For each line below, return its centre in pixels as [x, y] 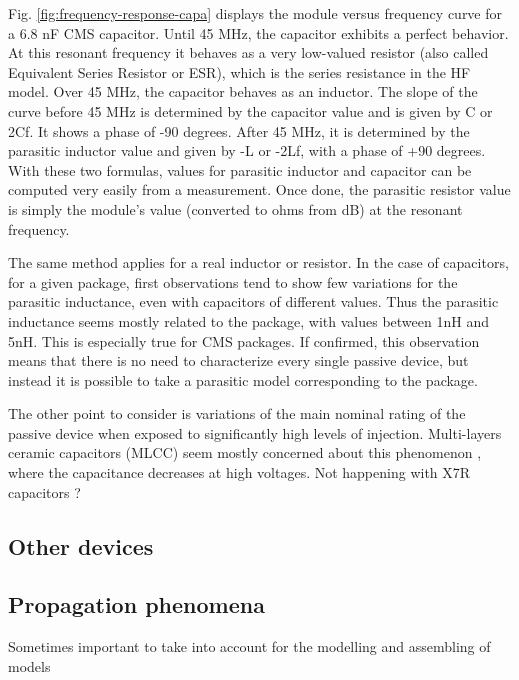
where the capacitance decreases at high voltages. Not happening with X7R [239, 472]
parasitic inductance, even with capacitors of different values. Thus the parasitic [253, 301]
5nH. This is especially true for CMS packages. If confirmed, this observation [244, 340]
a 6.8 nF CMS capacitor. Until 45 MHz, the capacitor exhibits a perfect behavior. [258, 32]
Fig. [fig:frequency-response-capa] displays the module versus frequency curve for [255, 13]
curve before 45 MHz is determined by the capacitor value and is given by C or [250, 110]
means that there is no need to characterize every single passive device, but [238, 360]
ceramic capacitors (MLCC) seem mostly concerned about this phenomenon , [245, 452]
